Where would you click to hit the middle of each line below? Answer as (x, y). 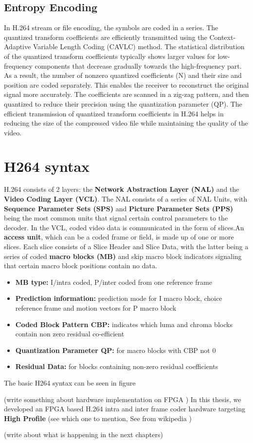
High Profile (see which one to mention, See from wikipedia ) (98, 418)
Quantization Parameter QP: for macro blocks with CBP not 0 (116, 350)
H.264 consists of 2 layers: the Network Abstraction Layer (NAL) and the (122, 189)
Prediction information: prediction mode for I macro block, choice (119, 298)
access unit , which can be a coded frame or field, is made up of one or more (119, 237)
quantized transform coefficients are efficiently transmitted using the (106, 37)
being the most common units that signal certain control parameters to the (116, 218)
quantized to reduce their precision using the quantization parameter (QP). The (123, 103)
